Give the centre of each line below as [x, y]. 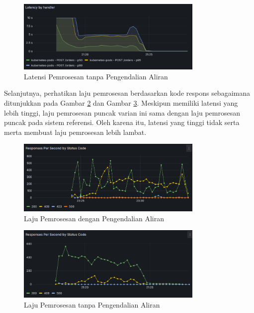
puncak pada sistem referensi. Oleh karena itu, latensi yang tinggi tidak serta [122, 122]
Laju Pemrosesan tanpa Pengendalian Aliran [92, 305]
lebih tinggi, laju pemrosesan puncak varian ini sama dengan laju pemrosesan [122, 112]
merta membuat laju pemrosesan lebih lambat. [75, 132]
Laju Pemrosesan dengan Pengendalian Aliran [94, 218]
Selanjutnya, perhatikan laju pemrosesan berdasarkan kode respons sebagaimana [127, 93]
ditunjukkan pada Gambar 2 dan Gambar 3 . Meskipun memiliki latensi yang [121, 103]
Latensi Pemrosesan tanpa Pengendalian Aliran [96, 76]
